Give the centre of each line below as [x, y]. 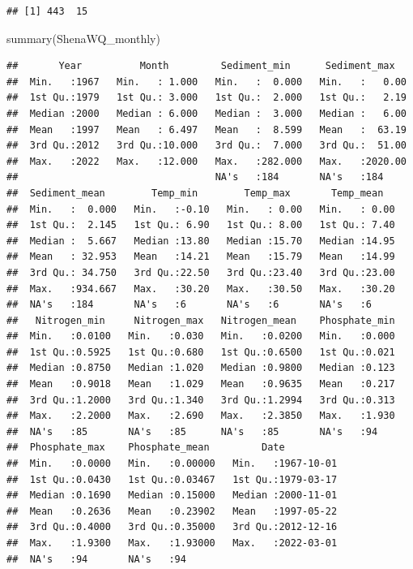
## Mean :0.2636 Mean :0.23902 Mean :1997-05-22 [172, 511]
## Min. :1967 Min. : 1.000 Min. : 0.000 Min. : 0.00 [206, 82]
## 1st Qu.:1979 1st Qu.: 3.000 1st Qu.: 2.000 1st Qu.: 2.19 [206, 98]
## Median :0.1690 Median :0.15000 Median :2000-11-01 [172, 496]
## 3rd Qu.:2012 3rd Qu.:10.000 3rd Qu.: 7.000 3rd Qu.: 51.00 [206, 146]
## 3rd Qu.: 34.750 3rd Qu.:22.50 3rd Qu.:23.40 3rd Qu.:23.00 [201, 272]
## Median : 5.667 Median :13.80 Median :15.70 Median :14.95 [201, 241]
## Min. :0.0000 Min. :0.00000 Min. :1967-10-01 [172, 464]
